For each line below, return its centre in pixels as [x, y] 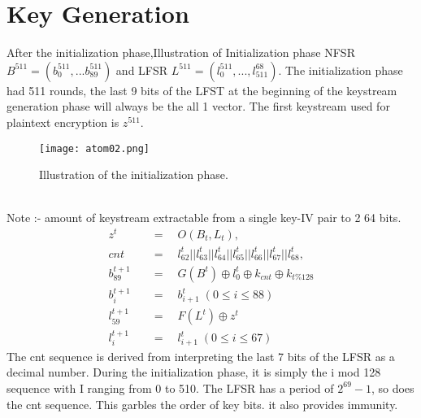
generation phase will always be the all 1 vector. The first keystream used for [198, 106]
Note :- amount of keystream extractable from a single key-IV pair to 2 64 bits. [204, 218]
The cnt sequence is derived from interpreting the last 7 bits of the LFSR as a [201, 356]
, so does [393, 388]
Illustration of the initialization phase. [134, 174]
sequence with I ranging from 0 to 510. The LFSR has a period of [170, 388]
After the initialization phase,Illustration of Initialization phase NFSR [181, 52]
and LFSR [142, 70]
